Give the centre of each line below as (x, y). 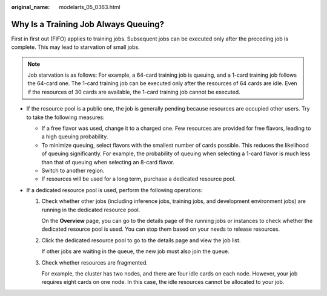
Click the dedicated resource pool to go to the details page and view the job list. (141, 240)
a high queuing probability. (75, 137)
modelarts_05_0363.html (90, 7)
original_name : (31, 7)
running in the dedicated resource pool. (91, 210)
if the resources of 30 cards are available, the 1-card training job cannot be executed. (134, 92)
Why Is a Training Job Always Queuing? (88, 24)
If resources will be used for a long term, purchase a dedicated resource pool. (139, 179)
